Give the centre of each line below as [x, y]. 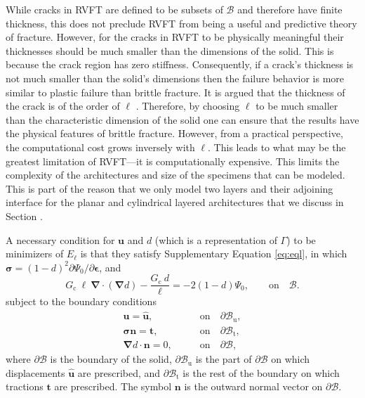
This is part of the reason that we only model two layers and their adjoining [170, 188]
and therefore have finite [290, 9]
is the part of [224, 359]
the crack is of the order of [63, 106]
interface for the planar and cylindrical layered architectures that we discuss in [175, 202]
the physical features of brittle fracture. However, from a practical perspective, [174, 133]
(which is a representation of [216, 239]
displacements [35, 372]
